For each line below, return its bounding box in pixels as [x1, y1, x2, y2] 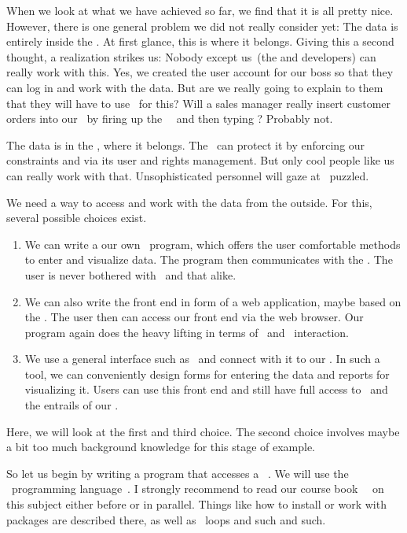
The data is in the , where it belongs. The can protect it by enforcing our [6, 136, 365, 153]
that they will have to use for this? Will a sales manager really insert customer [6, 94, 391, 111]
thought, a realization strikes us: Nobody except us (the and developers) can [6, 48, 376, 65]
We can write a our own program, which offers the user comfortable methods [24, 235, 401, 252]
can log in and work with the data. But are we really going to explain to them [6, 79, 383, 95]
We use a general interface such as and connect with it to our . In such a [24, 350, 380, 367]
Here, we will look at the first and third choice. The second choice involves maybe [6, 423, 400, 439]
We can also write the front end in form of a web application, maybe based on [24, 293, 401, 309]
